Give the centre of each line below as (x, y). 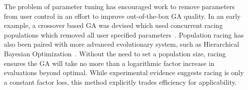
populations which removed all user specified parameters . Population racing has (124, 34)
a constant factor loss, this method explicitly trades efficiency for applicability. (120, 82)
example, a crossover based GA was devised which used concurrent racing (113, 25)
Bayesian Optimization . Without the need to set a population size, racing (115, 53)
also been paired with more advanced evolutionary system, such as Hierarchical (122, 44)
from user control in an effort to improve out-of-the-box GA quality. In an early (122, 16)
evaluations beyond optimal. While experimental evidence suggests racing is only (124, 72)
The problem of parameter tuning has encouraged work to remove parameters (119, 6)
